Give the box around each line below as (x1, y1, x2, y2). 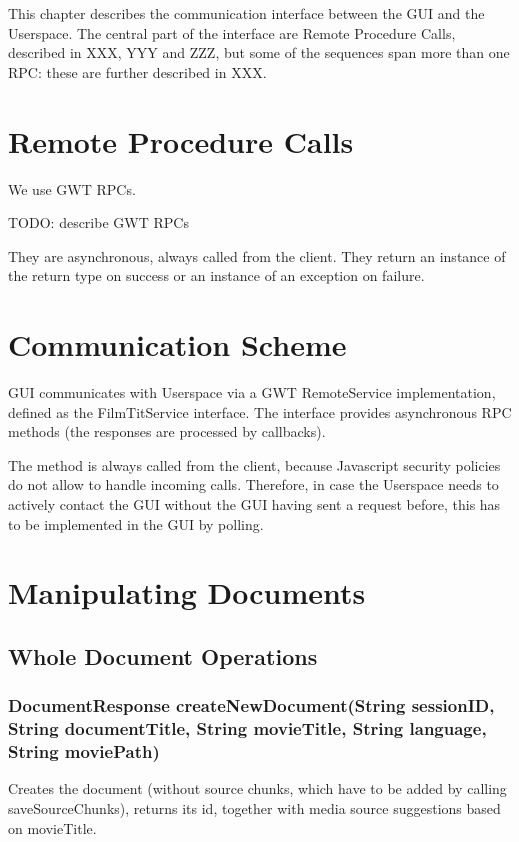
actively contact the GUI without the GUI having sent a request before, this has (8, 493, 501, 514)
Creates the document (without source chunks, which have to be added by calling (8, 778, 507, 799)
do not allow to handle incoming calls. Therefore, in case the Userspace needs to (8, 474, 499, 495)
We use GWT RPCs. (8, 178, 136, 199)
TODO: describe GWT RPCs (8, 212, 189, 233)
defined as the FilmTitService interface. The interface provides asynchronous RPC (8, 401, 512, 422)
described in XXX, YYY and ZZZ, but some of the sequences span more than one (8, 42, 510, 63)
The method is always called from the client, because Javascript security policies (8, 454, 501, 475)
